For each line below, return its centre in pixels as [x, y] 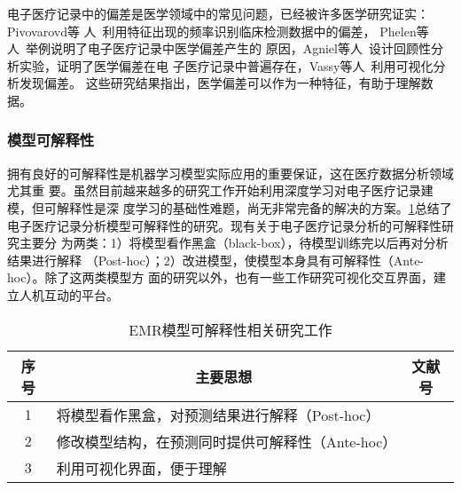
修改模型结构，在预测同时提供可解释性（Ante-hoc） [227, 441]
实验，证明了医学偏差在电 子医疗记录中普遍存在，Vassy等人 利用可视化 [226, 65]
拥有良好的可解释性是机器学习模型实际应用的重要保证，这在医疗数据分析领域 [230, 173]
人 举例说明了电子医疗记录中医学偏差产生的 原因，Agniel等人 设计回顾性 [219, 48]
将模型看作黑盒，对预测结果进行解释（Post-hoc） [218, 415]
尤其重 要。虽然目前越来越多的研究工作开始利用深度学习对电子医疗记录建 [220, 190]
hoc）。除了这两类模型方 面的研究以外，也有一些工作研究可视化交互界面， [221, 277]
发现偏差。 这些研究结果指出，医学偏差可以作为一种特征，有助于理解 [220, 83]
